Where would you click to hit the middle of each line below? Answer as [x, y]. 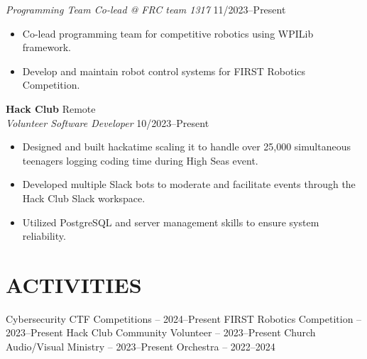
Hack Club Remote [51, 108]
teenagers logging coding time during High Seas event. [140, 160]
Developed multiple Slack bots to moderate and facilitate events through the [189, 184]
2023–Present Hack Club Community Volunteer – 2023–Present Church [161, 332]
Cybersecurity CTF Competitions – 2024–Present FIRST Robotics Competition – [184, 318]
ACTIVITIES [74, 284]
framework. [46, 47]
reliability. [44, 236]
